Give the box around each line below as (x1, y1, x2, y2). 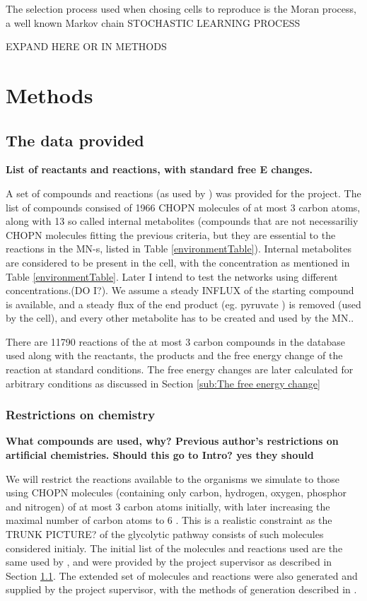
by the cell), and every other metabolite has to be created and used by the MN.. (6, 310, 354, 325)
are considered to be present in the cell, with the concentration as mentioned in (6, 255, 350, 269)
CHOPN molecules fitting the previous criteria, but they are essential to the (6, 227, 336, 242)
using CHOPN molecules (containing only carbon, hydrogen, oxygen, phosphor (6, 485, 347, 500)
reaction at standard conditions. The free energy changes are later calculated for (6, 362, 354, 377)
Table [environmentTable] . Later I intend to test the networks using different (6, 269, 338, 284)
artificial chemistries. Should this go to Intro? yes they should (6, 448, 314, 462)
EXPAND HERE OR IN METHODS (6, 39, 167, 54)
